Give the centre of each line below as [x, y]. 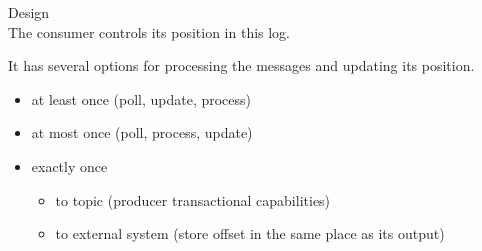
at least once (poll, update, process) [141, 98]
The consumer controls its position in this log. [149, 31]
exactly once [69, 165]
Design [29, 12]
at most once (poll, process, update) [142, 132]
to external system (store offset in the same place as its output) [250, 233]
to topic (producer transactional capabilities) [193, 199]
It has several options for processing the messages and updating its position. [241, 65]
